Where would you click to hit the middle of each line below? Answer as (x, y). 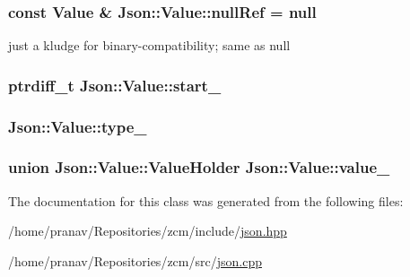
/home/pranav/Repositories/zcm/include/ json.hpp (148, 231)
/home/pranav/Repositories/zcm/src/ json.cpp (135, 260)
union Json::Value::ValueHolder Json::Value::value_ (199, 167)
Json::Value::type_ (78, 126)
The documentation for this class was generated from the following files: (206, 200)
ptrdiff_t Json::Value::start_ (115, 85)
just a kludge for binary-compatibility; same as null (149, 45)
